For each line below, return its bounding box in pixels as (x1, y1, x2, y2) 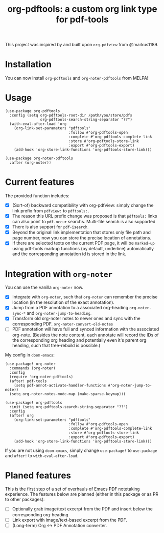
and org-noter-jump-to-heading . (26, 310, 92, 316)
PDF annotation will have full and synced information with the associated (12, 326, 159, 332)
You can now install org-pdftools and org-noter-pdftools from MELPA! (5, 75, 149, 81)
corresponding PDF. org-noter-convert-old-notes (12, 321, 114, 327)
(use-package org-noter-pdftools (5, 156, 73, 161)
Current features (5, 177, 74, 188)
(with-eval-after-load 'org (9, 121, 67, 126)
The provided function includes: (5, 193, 70, 199)
